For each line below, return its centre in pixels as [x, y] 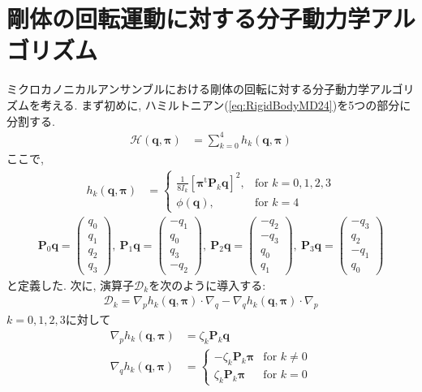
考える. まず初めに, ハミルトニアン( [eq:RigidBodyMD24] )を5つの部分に [226, 104]
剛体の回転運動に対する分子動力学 [189, 18]
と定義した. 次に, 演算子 [71, 284]
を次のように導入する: [207, 284]
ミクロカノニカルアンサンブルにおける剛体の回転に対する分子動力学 [188, 89]
